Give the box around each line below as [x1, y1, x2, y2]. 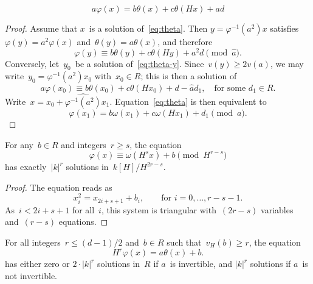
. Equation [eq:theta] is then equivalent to [109, 94, 267, 107]
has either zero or [5, 257, 70, 270]
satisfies [270, 22, 299, 34]
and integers [61, 138, 106, 151]
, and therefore [157, 35, 213, 48]
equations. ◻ [58, 215, 108, 228]
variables [261, 203, 294, 216]
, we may [270, 57, 304, 69]
